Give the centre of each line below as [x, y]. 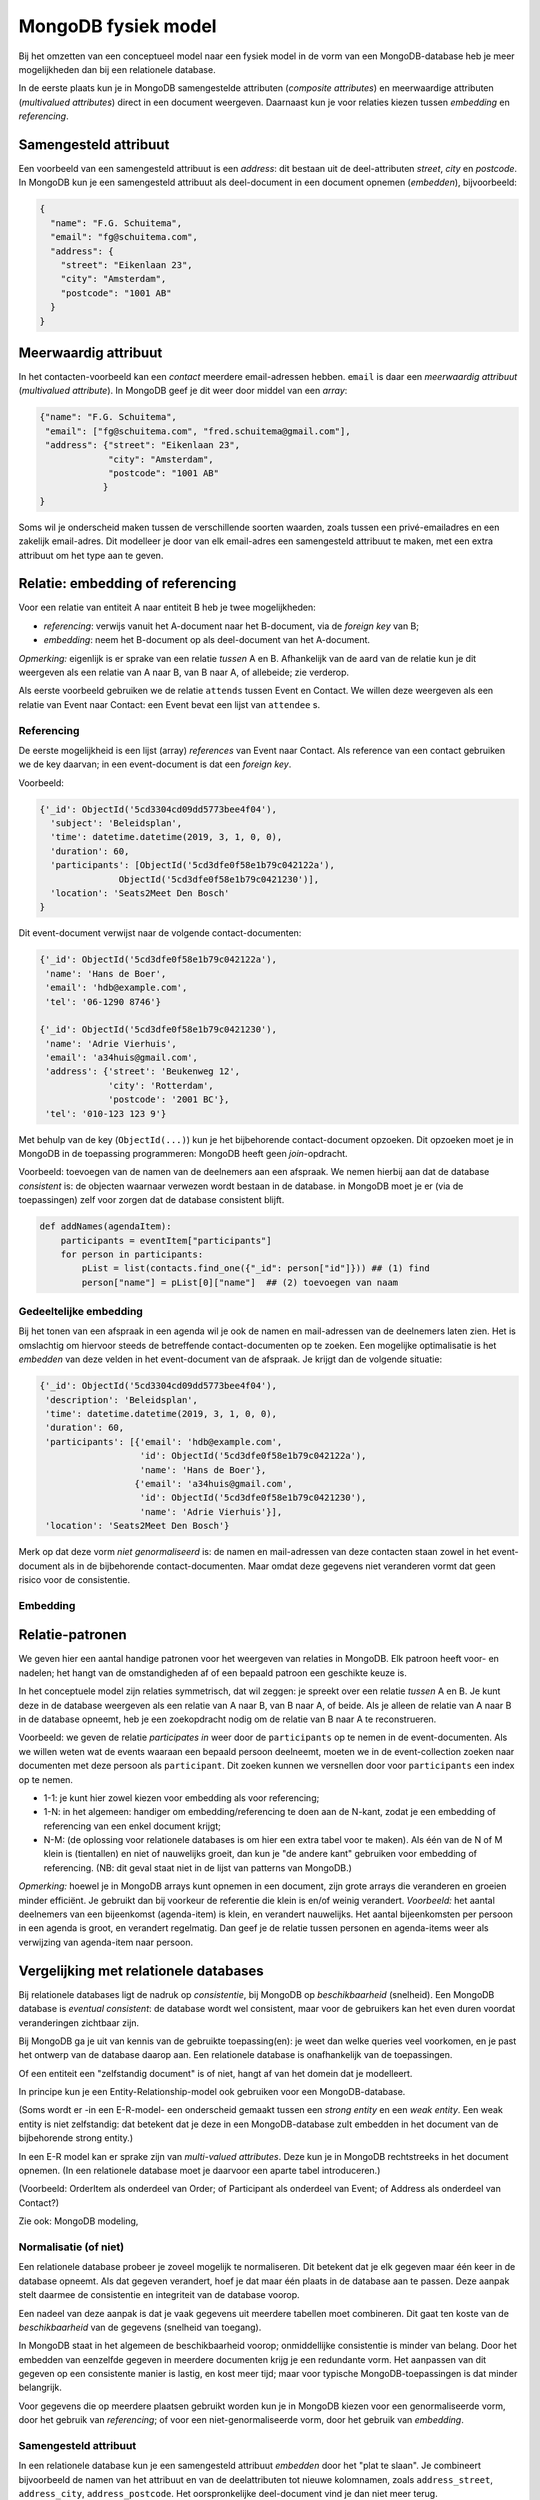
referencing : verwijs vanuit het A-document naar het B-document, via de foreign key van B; [231, 626]
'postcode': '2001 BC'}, [169, 1099]
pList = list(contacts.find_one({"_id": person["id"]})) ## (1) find [255, 1268]
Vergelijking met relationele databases [141, 1970]
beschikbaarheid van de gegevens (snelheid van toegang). [140, 2327]
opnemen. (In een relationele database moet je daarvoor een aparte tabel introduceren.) [199, 2171]
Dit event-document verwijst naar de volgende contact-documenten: [160, 933]
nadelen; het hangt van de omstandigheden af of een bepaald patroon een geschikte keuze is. [212, 1672]
